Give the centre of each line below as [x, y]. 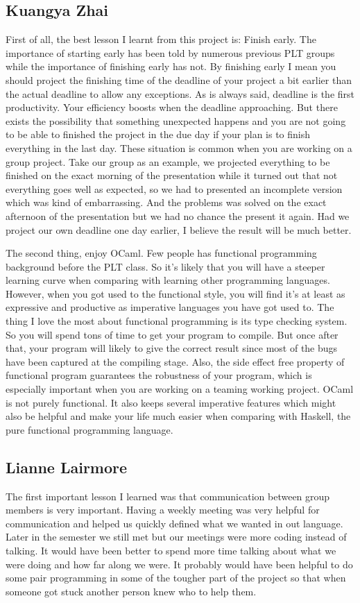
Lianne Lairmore [67, 467]
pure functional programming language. [89, 429]
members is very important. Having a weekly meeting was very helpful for [163, 510]
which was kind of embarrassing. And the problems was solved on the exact [166, 202]
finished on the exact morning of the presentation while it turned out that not [172, 175]
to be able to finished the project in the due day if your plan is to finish [158, 134]
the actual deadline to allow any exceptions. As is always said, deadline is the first [180, 93]
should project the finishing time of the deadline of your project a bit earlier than [179, 79]
